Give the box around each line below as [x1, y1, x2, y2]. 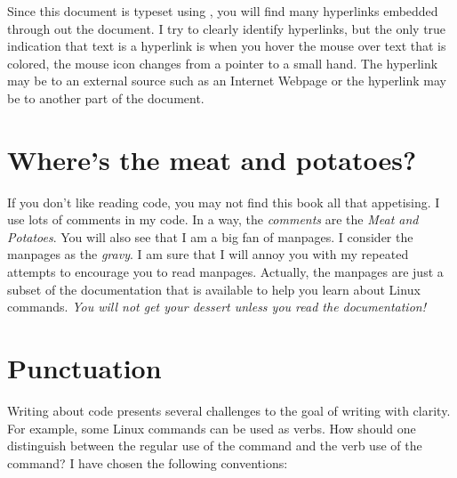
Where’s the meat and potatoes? [7, 141, 417, 177]
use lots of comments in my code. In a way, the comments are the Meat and [7, 210, 419, 229]
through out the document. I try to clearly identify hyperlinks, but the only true [7, 19, 446, 37]
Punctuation [7, 350, 162, 386]
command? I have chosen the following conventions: [7, 453, 288, 472]
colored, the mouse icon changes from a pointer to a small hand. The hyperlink [7, 53, 438, 72]
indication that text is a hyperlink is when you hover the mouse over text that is [7, 36, 446, 55]
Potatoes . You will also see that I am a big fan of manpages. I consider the [7, 227, 413, 246]
